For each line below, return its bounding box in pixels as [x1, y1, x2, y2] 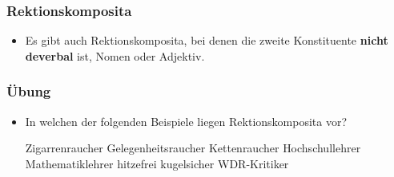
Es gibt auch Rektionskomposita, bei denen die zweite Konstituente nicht [25, 32, 388, 49]
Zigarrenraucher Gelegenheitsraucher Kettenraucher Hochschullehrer [25, 140, 361, 156]
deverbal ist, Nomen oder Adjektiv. [25, 47, 205, 64]
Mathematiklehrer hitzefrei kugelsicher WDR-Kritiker [25, 155, 289, 171]
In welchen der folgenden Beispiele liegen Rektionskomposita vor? [25, 112, 348, 129]
